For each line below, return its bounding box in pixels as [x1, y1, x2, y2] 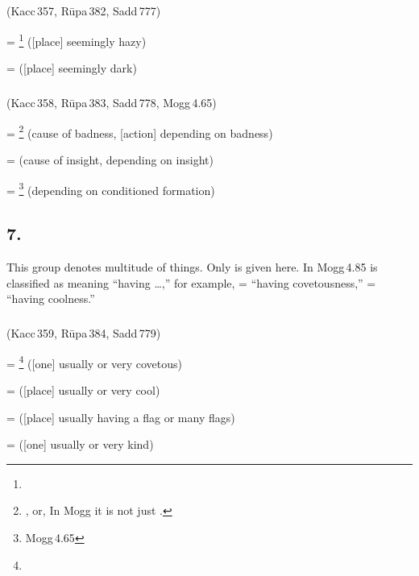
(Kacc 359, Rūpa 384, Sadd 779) [6, 325, 161, 342]
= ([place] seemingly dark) [6, 60, 137, 77]
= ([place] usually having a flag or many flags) [6, 408, 235, 425]
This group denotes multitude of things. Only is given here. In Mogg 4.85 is [6, 259, 378, 276]
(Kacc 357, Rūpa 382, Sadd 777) [6, 2, 161, 19]
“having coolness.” [6, 290, 95, 307]
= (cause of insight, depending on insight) [6, 151, 214, 168]
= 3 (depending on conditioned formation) [6, 179, 215, 198]
